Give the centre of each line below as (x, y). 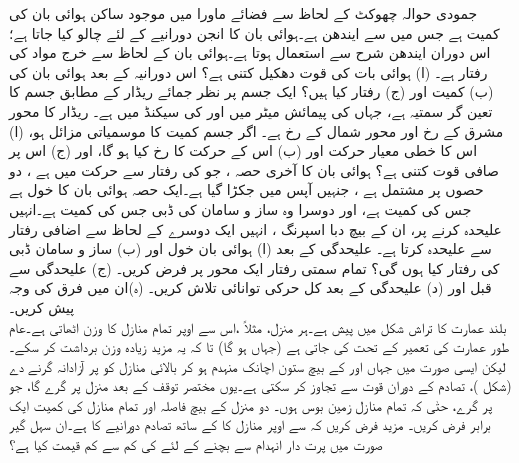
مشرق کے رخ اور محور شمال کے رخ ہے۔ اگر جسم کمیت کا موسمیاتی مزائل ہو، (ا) (256, 130)
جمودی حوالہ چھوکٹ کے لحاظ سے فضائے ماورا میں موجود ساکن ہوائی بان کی (243, 13)
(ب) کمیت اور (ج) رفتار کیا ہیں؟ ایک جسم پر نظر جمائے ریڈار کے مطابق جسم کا (251, 91)
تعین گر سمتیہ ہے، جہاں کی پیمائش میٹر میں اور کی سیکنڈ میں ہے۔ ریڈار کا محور (251, 110)
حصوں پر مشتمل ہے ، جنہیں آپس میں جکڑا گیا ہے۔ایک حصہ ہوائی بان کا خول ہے (246, 189)
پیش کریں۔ (42, 306)
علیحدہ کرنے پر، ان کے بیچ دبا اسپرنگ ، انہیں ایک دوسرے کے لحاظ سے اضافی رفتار (255, 228)
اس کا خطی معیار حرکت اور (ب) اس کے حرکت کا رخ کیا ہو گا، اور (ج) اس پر (243, 150)
